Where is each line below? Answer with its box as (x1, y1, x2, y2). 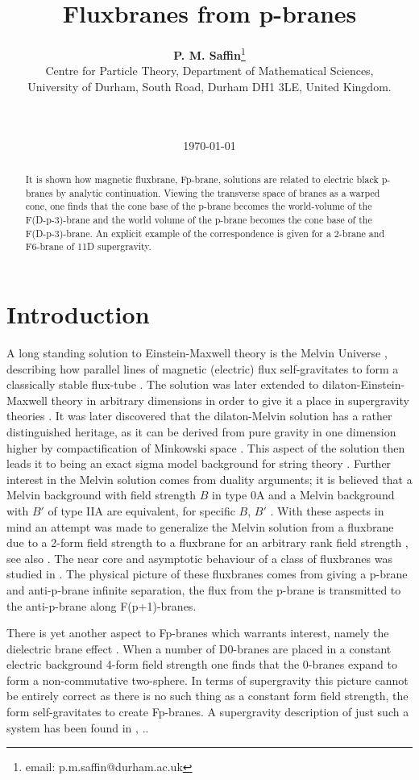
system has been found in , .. (6, 719, 149, 736)
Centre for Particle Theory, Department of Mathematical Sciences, (45, 62, 374, 79)
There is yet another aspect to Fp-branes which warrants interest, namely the (6, 624, 389, 641)
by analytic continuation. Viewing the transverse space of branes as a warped (56, 186, 380, 199)
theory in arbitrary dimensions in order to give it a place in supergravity (51, 391, 409, 408)
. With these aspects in (270, 502, 384, 519)
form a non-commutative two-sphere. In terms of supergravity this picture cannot (6, 671, 409, 688)
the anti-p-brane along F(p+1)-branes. (6, 597, 197, 614)
